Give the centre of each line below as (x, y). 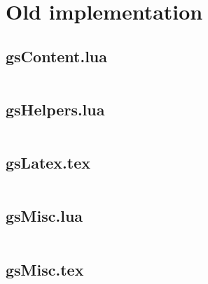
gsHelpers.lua (55, 109)
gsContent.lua (57, 56)
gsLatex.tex (48, 163)
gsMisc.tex (45, 269)
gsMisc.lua (44, 216)
